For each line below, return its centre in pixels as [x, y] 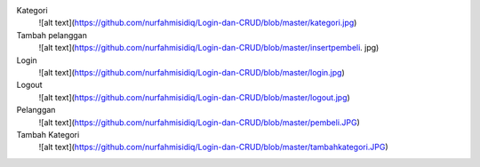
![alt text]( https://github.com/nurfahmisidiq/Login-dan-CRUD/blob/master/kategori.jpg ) [198, 23]
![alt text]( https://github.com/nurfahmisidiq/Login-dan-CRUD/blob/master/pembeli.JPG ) [199, 122]
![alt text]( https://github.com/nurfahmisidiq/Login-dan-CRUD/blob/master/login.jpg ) [192, 72]
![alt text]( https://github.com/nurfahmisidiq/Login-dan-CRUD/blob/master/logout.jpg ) [194, 97]
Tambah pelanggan [52, 35]
